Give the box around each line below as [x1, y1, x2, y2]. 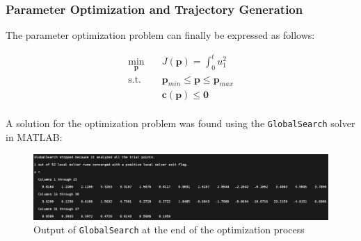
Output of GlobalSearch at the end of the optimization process [33, 222, 305, 237]
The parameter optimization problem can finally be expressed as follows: [6, 28, 315, 42]
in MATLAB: [6, 130, 63, 144]
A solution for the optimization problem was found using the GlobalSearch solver [6, 116, 355, 131]
